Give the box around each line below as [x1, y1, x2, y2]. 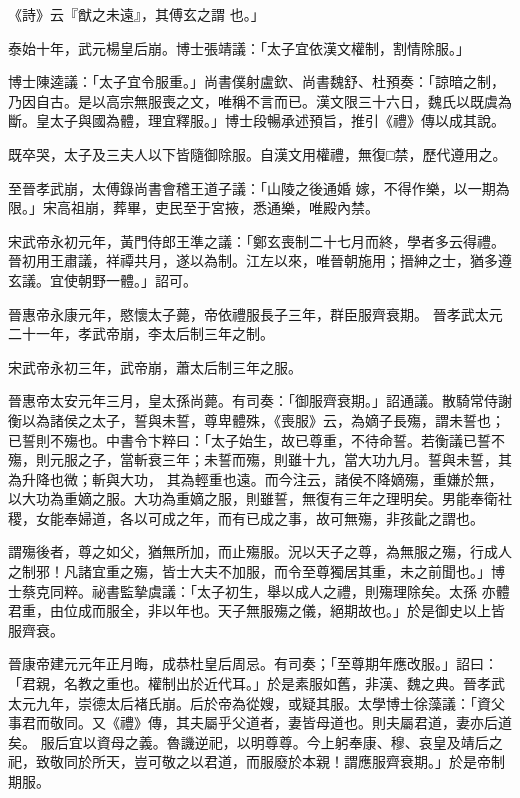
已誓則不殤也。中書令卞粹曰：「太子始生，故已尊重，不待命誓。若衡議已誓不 [8, 429, 505, 450]
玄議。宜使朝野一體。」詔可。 [8, 269, 197, 290]
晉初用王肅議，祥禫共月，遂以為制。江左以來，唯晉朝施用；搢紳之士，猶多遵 [8, 250, 512, 271]
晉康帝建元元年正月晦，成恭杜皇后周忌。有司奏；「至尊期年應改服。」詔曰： [8, 653, 498, 674]
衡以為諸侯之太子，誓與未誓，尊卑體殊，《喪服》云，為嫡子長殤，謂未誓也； [8, 409, 505, 430]
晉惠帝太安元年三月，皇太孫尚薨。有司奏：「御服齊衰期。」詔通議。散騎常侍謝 [8, 390, 512, 411]
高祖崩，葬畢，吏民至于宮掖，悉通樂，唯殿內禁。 [56, 197, 379, 218]
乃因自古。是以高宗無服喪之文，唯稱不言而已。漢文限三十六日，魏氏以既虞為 [8, 90, 512, 111]
